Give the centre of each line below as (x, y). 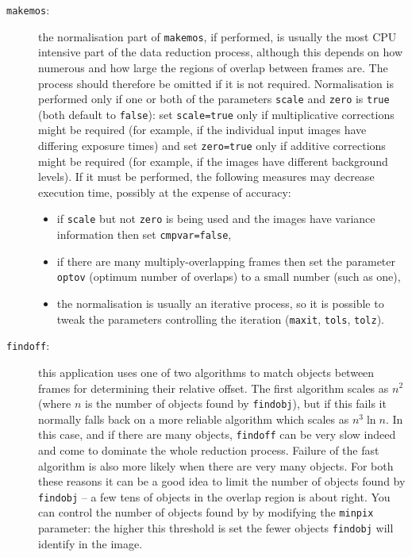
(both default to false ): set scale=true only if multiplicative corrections (216, 114)
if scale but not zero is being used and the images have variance (216, 219)
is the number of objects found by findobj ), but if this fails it (235, 403)
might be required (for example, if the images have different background (213, 161)
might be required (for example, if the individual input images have (202, 130)
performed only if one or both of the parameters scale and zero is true (214, 99)
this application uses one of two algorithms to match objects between (206, 372)
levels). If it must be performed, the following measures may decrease (206, 177)
